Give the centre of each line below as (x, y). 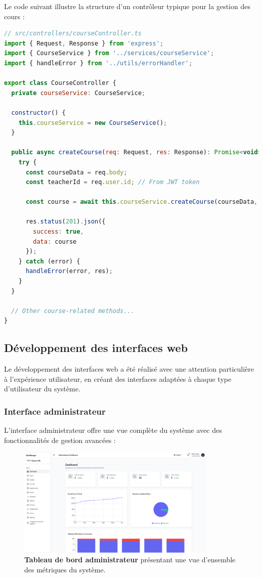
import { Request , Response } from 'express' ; (84, 43)
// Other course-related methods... (73, 311)
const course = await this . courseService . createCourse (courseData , (142, 202)
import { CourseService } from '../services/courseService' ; (109, 53)
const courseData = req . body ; (76, 172)
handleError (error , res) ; (69, 271)
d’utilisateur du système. (42, 389)
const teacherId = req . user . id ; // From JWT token (113, 182)
